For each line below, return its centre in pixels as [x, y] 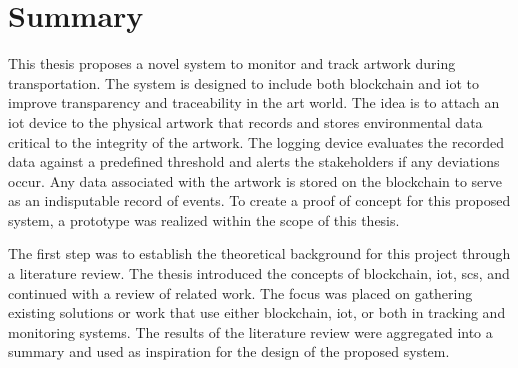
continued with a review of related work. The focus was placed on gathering [240, 292]
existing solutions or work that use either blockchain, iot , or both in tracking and [257, 312]
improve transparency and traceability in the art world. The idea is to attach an [254, 102]
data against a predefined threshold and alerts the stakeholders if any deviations [254, 161]
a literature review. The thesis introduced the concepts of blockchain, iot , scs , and [259, 273]
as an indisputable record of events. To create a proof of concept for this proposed [259, 200]
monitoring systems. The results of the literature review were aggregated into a [250, 331]
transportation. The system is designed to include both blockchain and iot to [244, 82]
